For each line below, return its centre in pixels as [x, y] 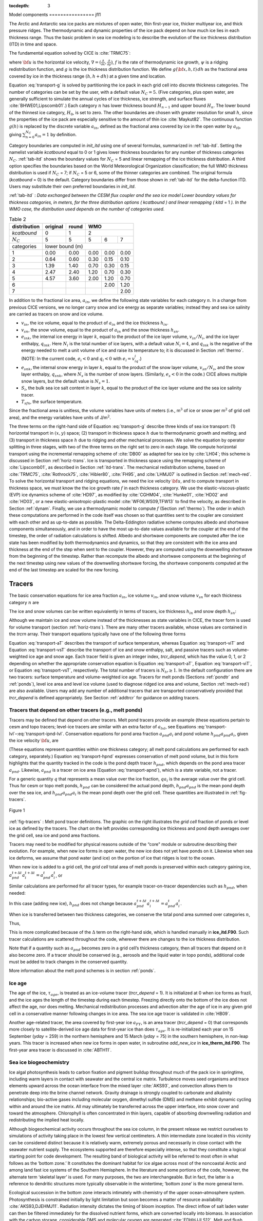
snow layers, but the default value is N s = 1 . [66, 382]
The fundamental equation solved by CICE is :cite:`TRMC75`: [70, 53]
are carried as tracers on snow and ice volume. [56, 314]
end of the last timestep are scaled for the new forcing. [64, 570]
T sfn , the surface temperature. [52, 402]
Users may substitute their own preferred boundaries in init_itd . [72, 186]
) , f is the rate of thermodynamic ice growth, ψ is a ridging [169, 62]
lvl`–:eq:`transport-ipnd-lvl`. [37, 734]
